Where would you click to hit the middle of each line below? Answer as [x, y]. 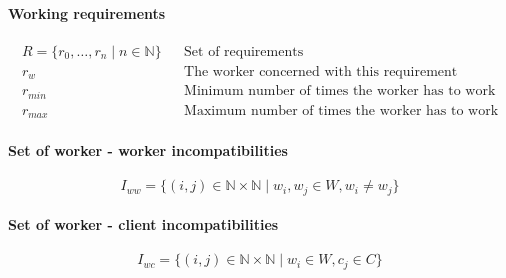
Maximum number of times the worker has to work [341, 110]
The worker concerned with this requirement [321, 71]
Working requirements [87, 12]
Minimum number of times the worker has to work [340, 91]
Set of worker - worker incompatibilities [148, 149]
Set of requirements [244, 51]
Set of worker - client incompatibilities [143, 224]
